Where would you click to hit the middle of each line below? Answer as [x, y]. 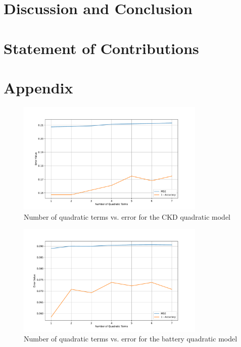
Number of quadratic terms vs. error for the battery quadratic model [131, 339]
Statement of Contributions [101, 48]
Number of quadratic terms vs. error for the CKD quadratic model [127, 216]
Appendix [38, 87]
